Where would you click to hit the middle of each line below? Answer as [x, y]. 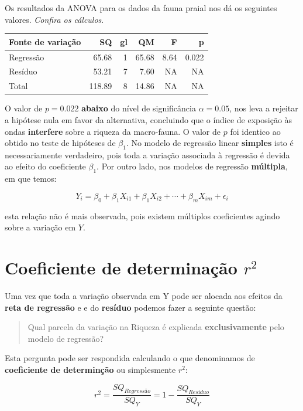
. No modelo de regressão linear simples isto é [210, 143]
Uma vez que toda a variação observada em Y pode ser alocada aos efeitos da [144, 295]
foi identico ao [255, 131]
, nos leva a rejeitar [264, 108]
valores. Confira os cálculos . [54, 19]
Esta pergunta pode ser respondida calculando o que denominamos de [130, 358]
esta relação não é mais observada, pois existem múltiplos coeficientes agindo [142, 215]
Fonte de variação [45, 41]
